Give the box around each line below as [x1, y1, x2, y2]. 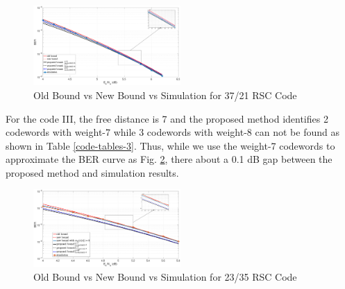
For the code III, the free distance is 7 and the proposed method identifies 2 [6, 111, 328, 125]
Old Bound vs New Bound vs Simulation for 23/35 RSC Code [33, 270, 297, 284]
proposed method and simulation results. [6, 165, 179, 179]
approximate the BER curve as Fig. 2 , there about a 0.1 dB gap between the [6, 152, 333, 166]
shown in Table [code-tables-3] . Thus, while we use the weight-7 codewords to [6, 138, 335, 152]
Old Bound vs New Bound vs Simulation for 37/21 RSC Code [33, 87, 297, 102]
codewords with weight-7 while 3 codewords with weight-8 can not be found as [6, 125, 339, 139]
